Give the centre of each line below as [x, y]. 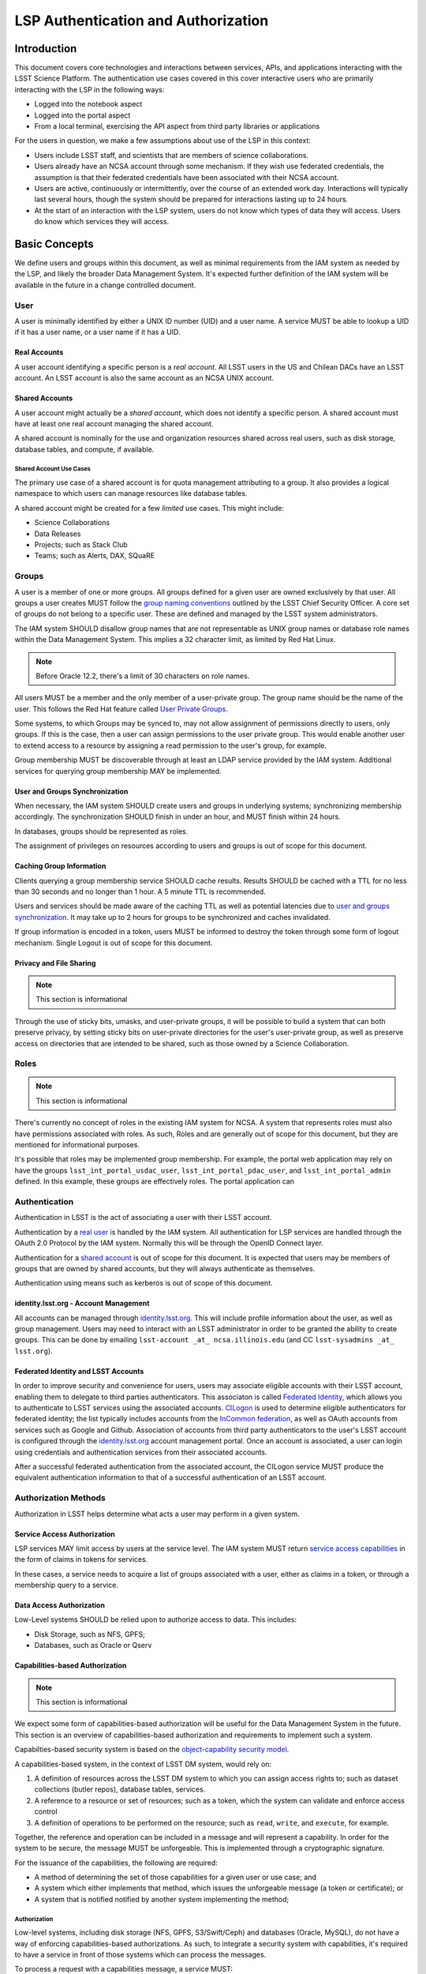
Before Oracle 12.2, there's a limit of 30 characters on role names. [143, 676]
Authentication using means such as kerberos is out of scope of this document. [144, 1283]
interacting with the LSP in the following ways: [90, 89]
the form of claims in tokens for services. [81, 1559]
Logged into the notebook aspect [88, 104]
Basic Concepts [54, 244]
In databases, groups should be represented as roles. [101, 831]
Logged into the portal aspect [82, 115]
